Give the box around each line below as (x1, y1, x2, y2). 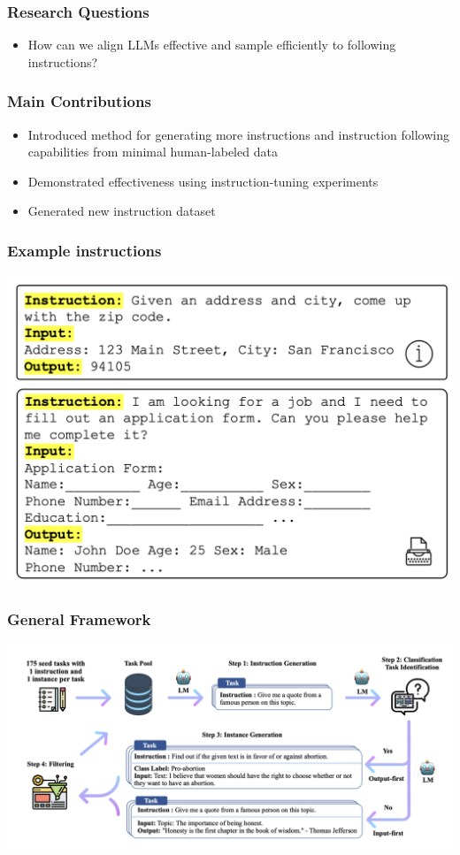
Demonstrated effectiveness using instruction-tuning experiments (27, 172, 379, 190)
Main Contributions (7, 90, 151, 112)
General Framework (7, 608, 151, 630)
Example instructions (7, 239, 162, 261)
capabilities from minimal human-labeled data (27, 142, 278, 161)
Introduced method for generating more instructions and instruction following (27, 125, 449, 143)
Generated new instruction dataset (27, 202, 216, 220)
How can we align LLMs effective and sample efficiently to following (27, 35, 396, 54)
